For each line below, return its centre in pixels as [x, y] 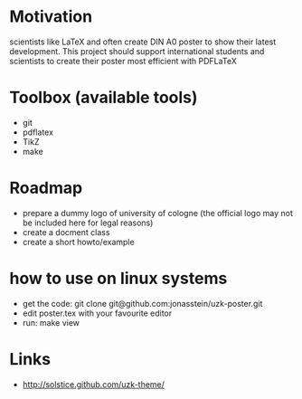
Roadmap [46, 188]
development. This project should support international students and [137, 51]
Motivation [51, 17]
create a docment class [66, 232]
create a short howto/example [78, 242]
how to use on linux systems [118, 279]
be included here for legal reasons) [88, 223]
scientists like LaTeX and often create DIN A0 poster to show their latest [143, 42]
